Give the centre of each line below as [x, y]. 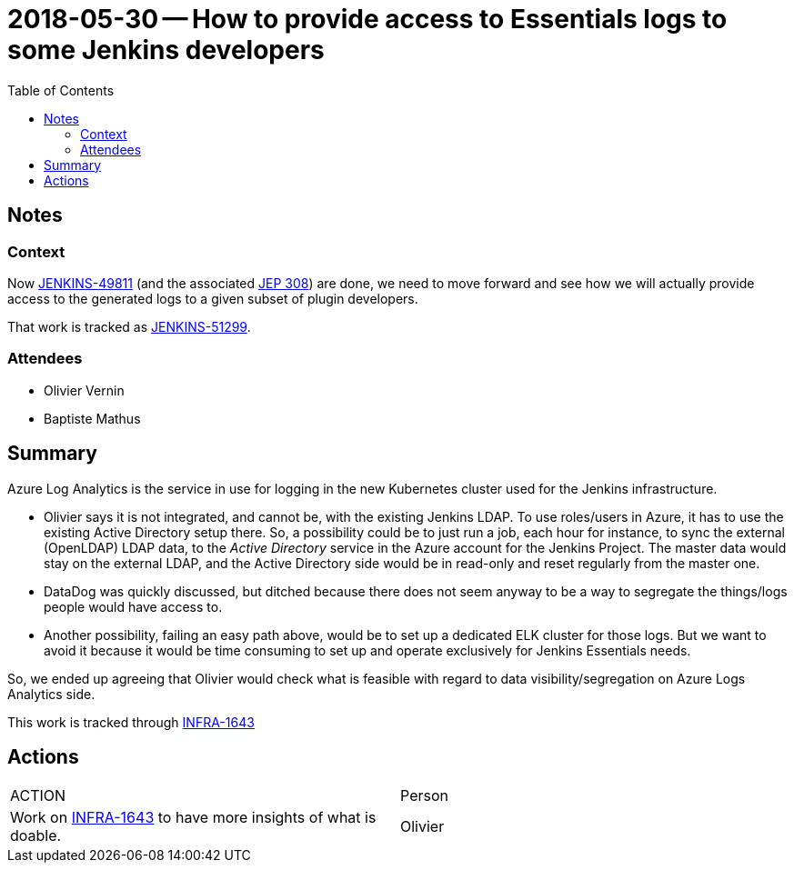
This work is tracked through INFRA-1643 [131, 722]
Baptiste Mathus [92, 418]
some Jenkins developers [166, 50]
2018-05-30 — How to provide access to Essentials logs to [367, 19]
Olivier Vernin [84, 390]
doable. [36, 836]
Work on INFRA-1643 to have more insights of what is [193, 818]
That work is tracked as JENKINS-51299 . [129, 326]
